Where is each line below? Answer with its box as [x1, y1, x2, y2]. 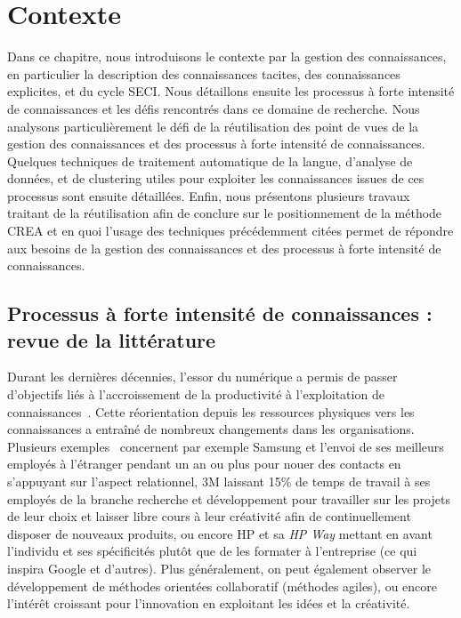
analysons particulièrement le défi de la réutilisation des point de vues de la [7, 116, 419, 135]
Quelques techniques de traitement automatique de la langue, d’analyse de [7, 151, 413, 170]
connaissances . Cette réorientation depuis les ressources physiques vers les [7, 402, 415, 421]
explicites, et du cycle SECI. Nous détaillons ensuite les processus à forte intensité [7, 82, 455, 100]
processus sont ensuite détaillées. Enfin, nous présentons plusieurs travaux [7, 186, 410, 205]
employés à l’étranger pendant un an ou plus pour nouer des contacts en [7, 454, 401, 473]
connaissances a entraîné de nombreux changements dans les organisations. [7, 420, 415, 438]
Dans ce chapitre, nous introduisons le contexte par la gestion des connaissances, [7, 47, 447, 66]
